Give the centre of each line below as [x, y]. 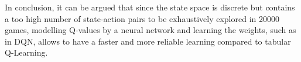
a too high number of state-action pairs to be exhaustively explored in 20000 [142, 18]
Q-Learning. [26, 52]
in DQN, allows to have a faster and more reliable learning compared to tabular [148, 41]
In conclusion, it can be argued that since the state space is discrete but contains [150, 7]
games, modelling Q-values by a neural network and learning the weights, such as [150, 30]
